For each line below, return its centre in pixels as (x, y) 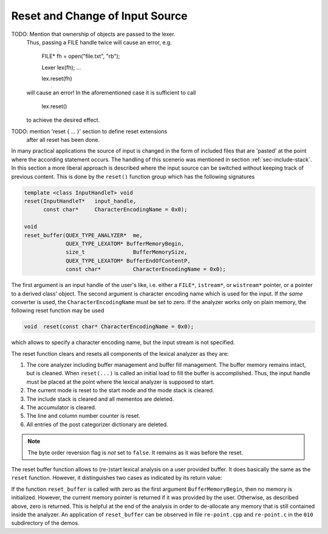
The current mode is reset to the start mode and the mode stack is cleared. (120, 390)
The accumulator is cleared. (61, 407)
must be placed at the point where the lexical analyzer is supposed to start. (121, 382)
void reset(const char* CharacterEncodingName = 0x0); (109, 327)
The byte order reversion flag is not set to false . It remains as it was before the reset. (135, 453)
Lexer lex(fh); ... (61, 68)
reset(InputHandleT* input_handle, (80, 201)
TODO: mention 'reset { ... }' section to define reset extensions (89, 131)
